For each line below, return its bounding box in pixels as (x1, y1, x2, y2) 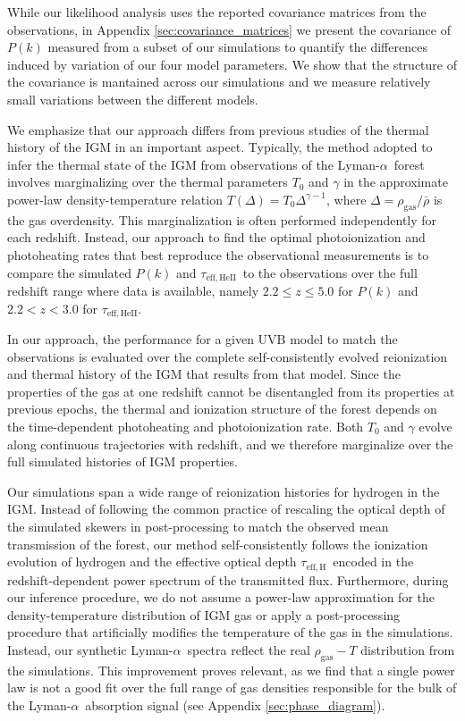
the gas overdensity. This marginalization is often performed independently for (7, 210, 437, 229)
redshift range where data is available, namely (7, 281, 259, 299)
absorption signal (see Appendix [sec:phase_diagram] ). (85, 695, 385, 714)
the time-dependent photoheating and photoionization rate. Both (7, 416, 364, 435)
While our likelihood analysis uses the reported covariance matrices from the (7, 3, 427, 21)
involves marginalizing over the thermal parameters (7, 172, 288, 191)
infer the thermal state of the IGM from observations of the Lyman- (7, 155, 380, 173)
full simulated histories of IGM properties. (7, 452, 238, 471)
